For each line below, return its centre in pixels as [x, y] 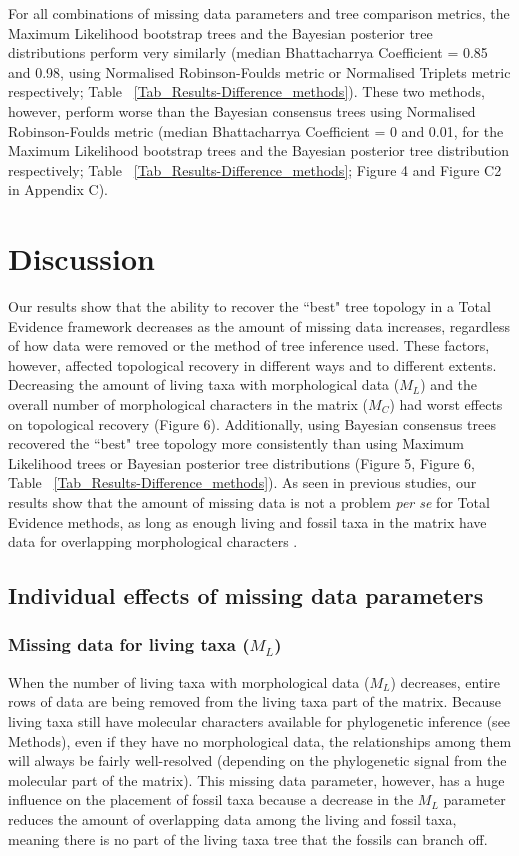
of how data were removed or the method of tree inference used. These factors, [249, 345]
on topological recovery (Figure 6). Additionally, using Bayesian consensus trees [252, 423]
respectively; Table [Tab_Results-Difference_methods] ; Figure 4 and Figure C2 [255, 169]
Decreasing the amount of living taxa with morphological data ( [204, 384]
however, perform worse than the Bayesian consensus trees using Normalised [242, 110]
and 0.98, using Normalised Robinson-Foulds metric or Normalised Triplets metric [259, 71]
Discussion [81, 258]
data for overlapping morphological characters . [153, 541]
